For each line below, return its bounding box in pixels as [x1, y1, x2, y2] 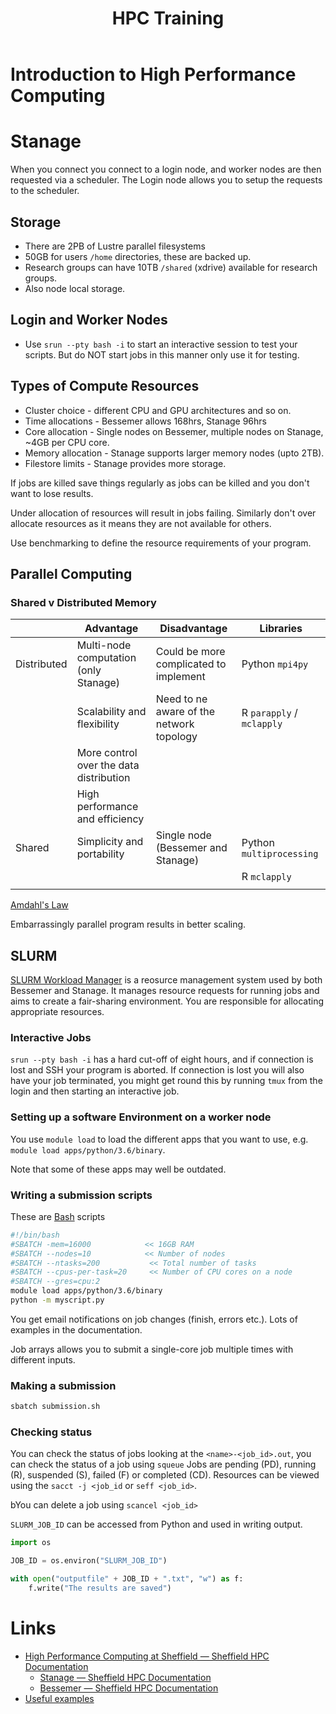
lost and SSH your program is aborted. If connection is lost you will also [10, 1064, 305, 1076]
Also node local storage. [24, 282, 126, 294]
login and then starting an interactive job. [10, 1085, 180, 1097]
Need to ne [155, 692, 208, 706]
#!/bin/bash [10, 1230, 60, 1240]
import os [10, 1538, 52, 1548]
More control [76, 746, 138, 760]
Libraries [259, 622, 303, 636]
